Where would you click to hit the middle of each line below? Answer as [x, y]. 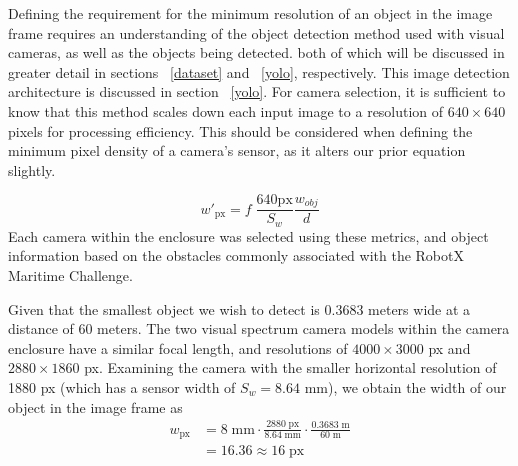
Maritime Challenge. [70, 275]
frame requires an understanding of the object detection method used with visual [256, 32]
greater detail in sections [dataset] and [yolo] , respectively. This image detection [259, 71]
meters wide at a [419, 308]
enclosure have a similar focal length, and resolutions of [178, 347]
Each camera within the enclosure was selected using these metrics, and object [248, 235]
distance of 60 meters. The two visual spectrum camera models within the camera [259, 328]
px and [449, 347]
